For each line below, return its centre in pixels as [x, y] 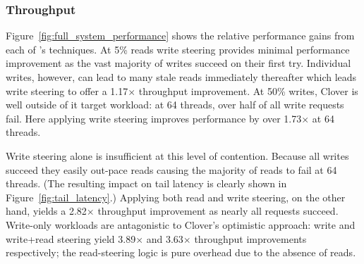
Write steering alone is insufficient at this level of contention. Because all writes [177, 155]
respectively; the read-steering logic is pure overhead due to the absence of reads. [181, 252]
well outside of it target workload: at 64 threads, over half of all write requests [175, 105]
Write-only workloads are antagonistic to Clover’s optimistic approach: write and [181, 224]
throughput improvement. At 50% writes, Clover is [248, 90]
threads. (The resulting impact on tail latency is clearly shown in [146, 183]
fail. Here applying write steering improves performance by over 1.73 [154, 118]
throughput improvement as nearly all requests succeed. [218, 211]
